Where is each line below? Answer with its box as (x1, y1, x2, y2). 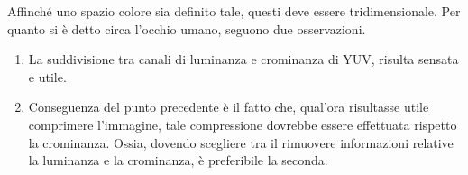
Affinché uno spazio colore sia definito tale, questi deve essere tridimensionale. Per (7, 2, 461, 20)
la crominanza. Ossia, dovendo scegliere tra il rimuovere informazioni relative (28, 133, 454, 152)
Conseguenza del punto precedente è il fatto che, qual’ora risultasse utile (28, 97, 429, 116)
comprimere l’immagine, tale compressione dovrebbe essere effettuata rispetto (28, 115, 457, 134)
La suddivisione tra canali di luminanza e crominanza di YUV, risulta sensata (28, 50, 459, 69)
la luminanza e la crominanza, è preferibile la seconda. (28, 151, 328, 170)
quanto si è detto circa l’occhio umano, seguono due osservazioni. (7, 19, 366, 38)
